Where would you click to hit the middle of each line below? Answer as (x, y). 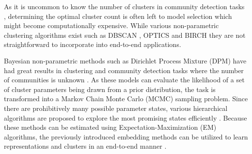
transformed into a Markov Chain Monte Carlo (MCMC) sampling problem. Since (126, 99)
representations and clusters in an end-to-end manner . (85, 146)
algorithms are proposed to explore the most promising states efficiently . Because (126, 117)
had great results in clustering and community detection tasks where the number (124, 70)
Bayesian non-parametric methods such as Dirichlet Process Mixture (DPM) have (125, 60)
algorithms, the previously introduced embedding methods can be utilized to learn (126, 136)
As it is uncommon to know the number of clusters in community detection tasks (124, 6)
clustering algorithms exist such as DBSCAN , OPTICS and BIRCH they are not (125, 35)
